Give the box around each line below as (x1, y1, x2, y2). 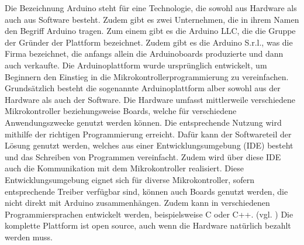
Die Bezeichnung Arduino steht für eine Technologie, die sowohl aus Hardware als (5, 2, 297, 13)
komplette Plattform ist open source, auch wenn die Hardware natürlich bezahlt (5, 219, 291, 232)
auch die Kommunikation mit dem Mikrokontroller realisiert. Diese (5, 162, 244, 174)
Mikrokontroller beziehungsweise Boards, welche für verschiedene (5, 105, 237, 117)
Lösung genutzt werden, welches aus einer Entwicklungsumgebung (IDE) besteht (5, 139, 293, 151)
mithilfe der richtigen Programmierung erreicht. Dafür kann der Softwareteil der (5, 127, 292, 140)
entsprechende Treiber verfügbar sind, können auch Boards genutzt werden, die (5, 185, 288, 197)
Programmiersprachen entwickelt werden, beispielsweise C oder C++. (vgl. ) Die (5, 208, 293, 220)
